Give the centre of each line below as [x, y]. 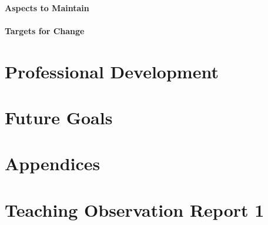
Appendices [53, 163]
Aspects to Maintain [47, 7]
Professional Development [112, 71]
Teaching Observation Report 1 [135, 209]
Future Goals [59, 117]
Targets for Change [45, 30]
